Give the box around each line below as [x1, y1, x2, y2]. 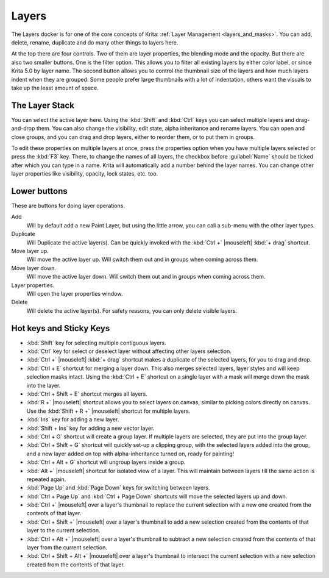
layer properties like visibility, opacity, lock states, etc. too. [11, 170, 158, 177]
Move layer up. [11, 248, 49, 254]
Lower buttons [11, 186, 68, 196]
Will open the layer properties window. [26, 290, 123, 297]
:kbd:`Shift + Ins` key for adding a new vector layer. [26, 424, 155, 432]
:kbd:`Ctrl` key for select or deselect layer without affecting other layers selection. [26, 348, 232, 355]
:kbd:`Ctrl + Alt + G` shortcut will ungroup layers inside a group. [26, 458, 186, 466]
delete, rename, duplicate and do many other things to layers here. [11, 38, 179, 46]
